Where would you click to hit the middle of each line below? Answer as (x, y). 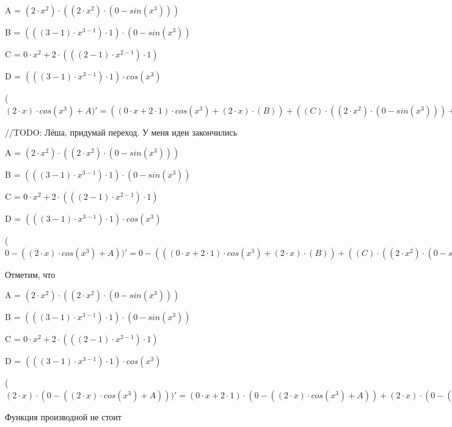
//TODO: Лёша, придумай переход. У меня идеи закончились (121, 132)
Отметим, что (30, 274)
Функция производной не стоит (63, 416)
